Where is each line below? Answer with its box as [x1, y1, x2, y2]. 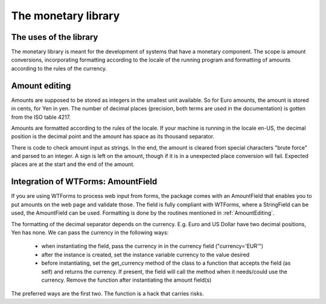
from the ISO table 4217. [11, 113, 71, 121]
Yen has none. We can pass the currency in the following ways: [11, 229, 169, 236]
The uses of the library [11, 32, 98, 42]
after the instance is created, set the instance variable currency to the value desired [41, 251, 250, 258]
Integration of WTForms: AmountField [11, 177, 158, 187]
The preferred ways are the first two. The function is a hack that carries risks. [11, 290, 204, 297]
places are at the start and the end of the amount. [11, 160, 135, 168]
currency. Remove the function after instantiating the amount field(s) [41, 276, 212, 283]
